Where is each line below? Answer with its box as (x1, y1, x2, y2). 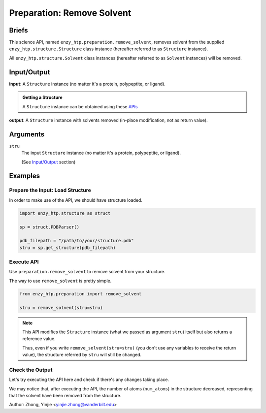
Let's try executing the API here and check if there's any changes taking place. (9, 377, 169, 382)
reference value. (22, 336, 56, 342)
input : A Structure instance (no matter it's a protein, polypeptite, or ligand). (9, 81, 166, 87)
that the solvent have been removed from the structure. (9, 393, 122, 399)
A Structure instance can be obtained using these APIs (22, 103, 138, 109)
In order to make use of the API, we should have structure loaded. (9, 197, 143, 203)
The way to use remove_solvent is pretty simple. (9, 278, 112, 284)
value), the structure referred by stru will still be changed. (22, 352, 142, 358)
